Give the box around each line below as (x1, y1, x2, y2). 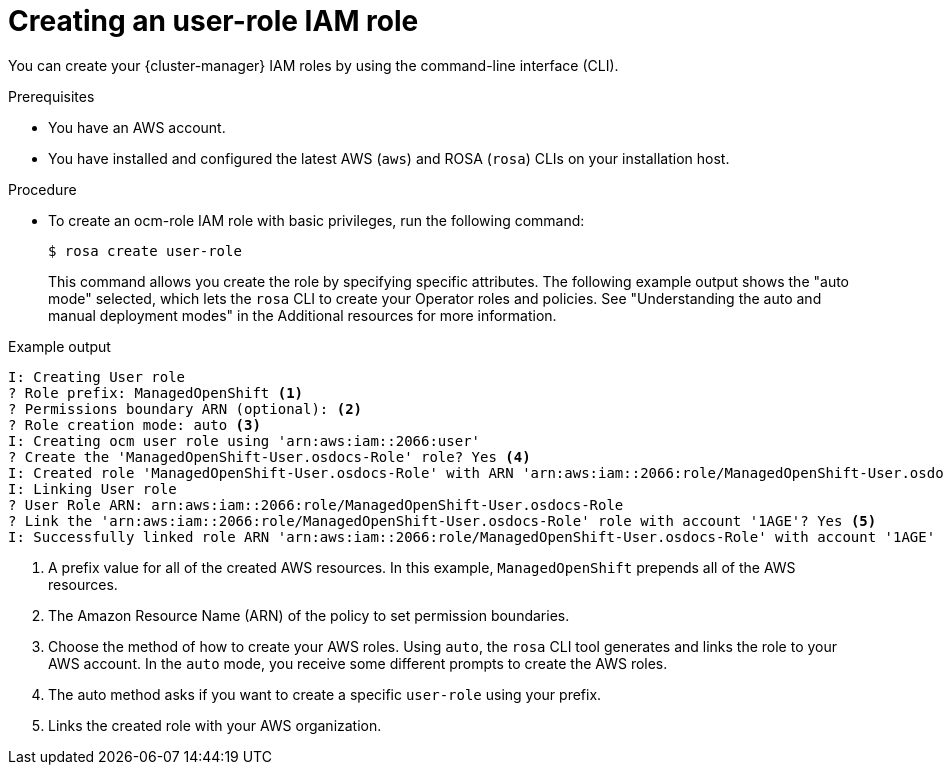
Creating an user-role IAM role (8, 4, 419, 38)
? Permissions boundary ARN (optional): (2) (8, 400, 363, 417)
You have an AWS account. (48, 118, 226, 136)
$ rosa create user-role (48, 242, 242, 259)
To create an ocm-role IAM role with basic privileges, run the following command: (48, 211, 585, 229)
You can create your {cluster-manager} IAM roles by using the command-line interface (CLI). (8, 56, 619, 74)
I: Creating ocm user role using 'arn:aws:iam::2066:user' (8, 432, 481, 449)
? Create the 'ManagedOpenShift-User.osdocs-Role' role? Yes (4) (8, 448, 531, 465)
